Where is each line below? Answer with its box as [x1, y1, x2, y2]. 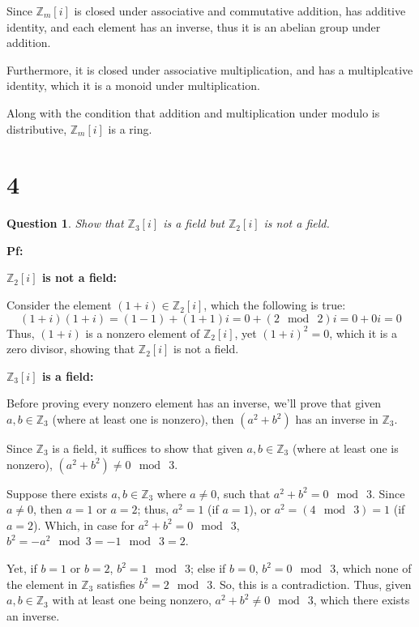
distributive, [6, 120, 67, 137]
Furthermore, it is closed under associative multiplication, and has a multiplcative [6, 61, 413, 78]
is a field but [163, 215, 225, 232]
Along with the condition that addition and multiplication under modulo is [6, 104, 380, 121]
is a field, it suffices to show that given [52, 440, 243, 457]
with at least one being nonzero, [52, 591, 212, 608]
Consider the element [6, 296, 112, 313]
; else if [190, 560, 226, 576]
